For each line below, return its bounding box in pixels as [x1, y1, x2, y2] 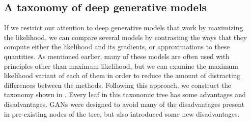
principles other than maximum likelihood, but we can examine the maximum [4, 61, 238, 71]
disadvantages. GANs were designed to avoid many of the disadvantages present [4, 99, 245, 109]
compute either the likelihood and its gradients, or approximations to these [4, 41, 230, 52]
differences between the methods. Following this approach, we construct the [4, 80, 231, 90]
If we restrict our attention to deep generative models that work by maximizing [4, 22, 243, 33]
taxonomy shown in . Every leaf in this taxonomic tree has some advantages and [4, 89, 246, 100]
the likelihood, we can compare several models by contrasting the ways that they [4, 32, 247, 42]
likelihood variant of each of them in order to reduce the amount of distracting [4, 70, 241, 81]
